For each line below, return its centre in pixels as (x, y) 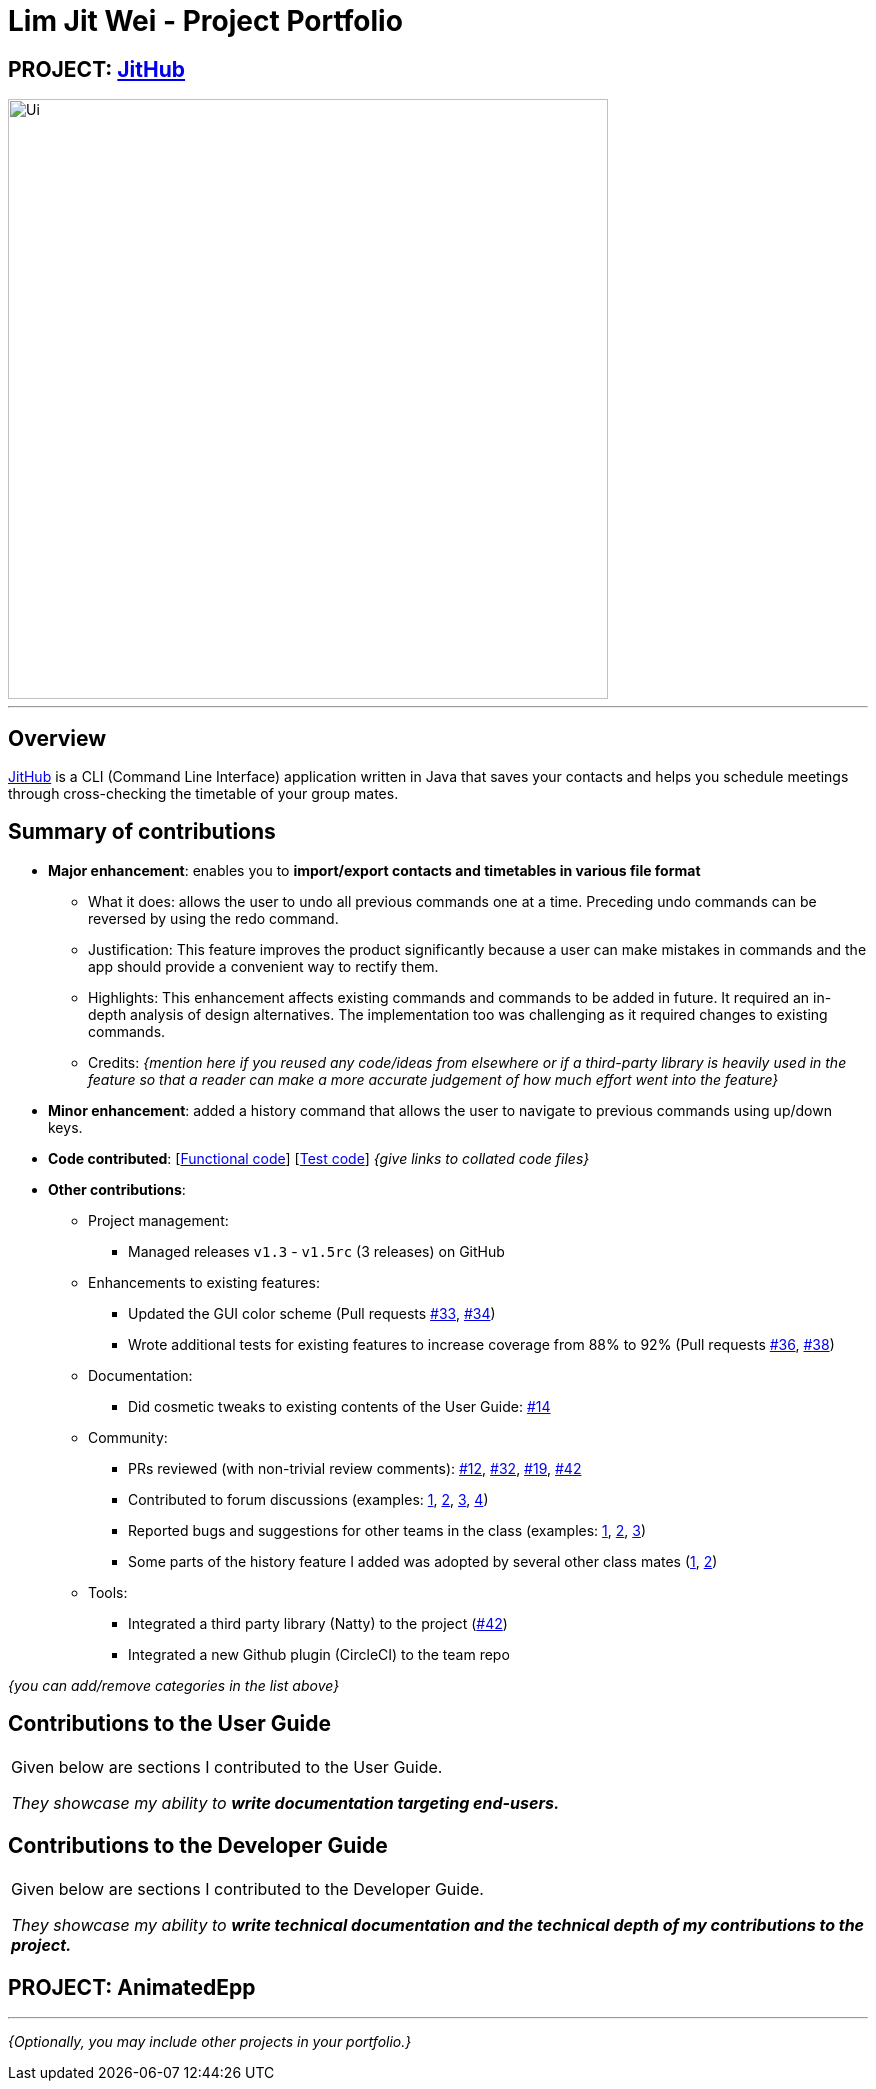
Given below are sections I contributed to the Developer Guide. (247, 1888)
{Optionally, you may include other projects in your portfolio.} (210, 2042)
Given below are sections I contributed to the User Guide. (227, 1766)
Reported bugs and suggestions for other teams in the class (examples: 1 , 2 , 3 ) (387, 1530)
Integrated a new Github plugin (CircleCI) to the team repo (319, 1654)
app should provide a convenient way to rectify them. (263, 966)
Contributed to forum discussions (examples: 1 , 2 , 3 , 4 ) (308, 1499)
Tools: (108, 1592)
